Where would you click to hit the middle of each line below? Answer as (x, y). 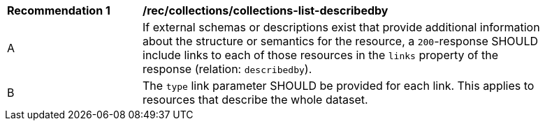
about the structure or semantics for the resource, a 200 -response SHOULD (341, 41)
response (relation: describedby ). (227, 69)
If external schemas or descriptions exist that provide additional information (341, 27)
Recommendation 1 (59, 10)
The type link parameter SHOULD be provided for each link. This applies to (339, 86)
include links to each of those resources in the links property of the (321, 55)
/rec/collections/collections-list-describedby (266, 10)
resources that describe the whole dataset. (255, 100)
